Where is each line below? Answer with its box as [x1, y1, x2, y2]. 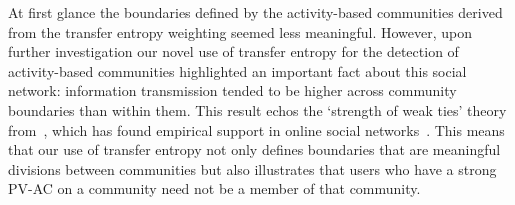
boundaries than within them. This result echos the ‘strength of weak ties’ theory [8, 99, 507, 120]
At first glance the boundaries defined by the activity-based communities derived [8, 2, 503, 22]
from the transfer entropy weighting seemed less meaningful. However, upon [8, 21, 473, 42]
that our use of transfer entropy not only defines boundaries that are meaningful [8, 139, 501, 160]
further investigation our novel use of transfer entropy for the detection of [8, 41, 459, 62]
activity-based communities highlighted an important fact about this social [8, 60, 467, 81]
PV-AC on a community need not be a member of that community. [8, 178, 421, 199]
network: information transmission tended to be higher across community [8, 80, 457, 101]
